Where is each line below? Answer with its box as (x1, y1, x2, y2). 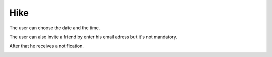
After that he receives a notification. (9, 43, 84, 49)
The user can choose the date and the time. (9, 25, 100, 31)
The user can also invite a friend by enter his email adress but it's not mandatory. (9, 34, 177, 40)
